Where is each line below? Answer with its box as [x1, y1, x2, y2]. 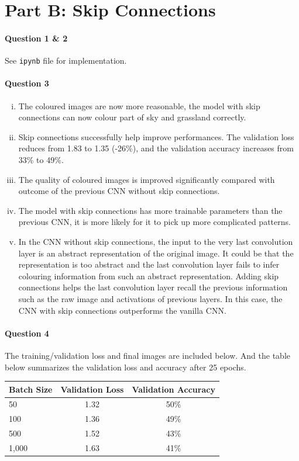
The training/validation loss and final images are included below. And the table [5, 349, 291, 361]
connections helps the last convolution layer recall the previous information [18, 281, 288, 293]
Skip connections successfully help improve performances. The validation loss [18, 130, 294, 143]
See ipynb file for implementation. [5, 54, 127, 67]
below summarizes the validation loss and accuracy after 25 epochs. [5, 361, 246, 373]
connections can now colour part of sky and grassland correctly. [18, 111, 246, 123]
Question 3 [5, 77, 49, 89]
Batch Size [9, 383, 53, 395]
